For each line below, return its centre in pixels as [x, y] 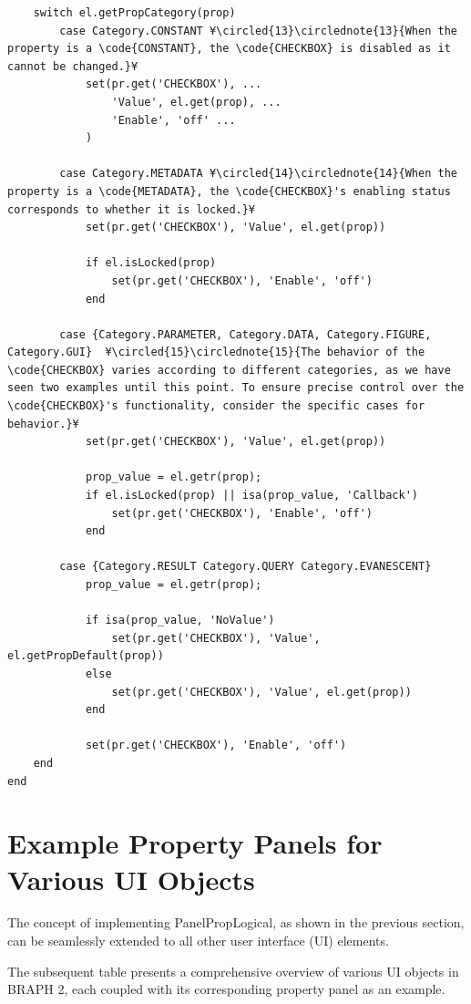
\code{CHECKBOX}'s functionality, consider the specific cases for [216, 406]
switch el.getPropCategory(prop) [134, 13]
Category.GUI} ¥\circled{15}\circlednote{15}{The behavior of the [216, 352]
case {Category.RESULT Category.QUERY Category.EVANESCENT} [246, 567]
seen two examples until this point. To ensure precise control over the [236, 388]
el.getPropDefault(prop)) [86, 656]
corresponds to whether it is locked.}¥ [132, 209]
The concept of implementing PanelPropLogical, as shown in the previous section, [236, 922]
